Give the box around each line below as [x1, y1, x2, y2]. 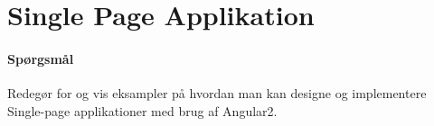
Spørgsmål [7, 49, 74, 67]
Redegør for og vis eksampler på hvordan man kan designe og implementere [7, 84, 427, 103]
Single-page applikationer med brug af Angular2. [7, 101, 278, 120]
